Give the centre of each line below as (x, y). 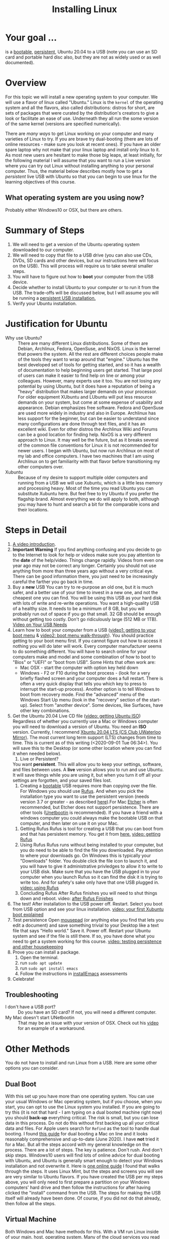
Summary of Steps (45, 230)
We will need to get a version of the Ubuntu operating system (76, 244)
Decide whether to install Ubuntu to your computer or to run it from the (86, 287)
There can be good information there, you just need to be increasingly (85, 576)
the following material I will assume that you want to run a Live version (78, 160)
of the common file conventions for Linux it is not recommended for (88, 445)
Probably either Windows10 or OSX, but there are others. (64, 210)
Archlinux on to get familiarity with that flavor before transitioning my (89, 461)
